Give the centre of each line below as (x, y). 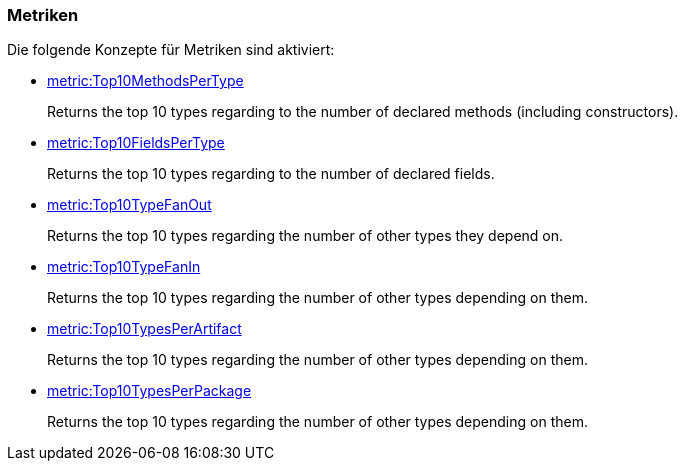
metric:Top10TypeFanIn (124, 267)
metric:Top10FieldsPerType (136, 143)
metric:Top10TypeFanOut (129, 205)
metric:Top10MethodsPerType (145, 81)
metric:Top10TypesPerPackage (149, 391)
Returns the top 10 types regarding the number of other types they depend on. (305, 236)
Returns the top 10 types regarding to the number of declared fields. (271, 174)
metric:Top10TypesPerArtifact (144, 329)
